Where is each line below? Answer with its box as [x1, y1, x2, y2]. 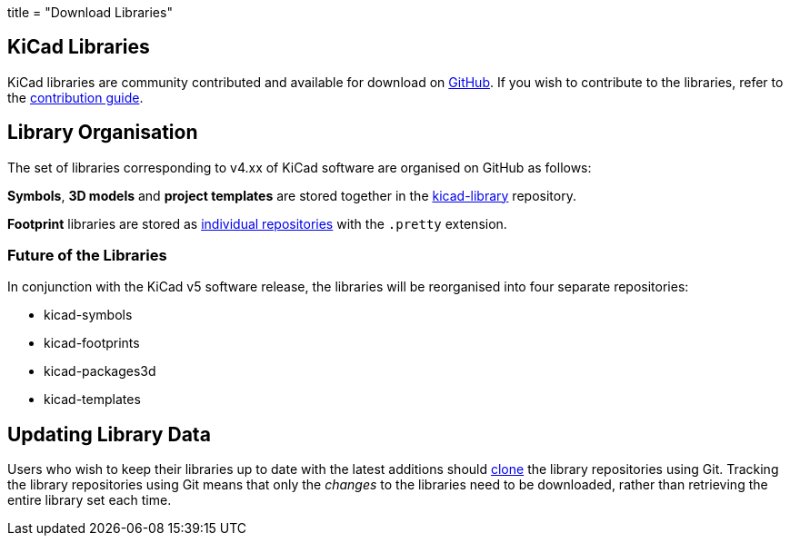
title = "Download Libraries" [7, 5, 173, 20]
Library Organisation [7, 121, 198, 144]
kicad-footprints [44, 335, 140, 351]
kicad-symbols [44, 307, 133, 323]
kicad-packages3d [44, 363, 156, 380]
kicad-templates [44, 391, 141, 408]
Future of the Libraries [7, 246, 167, 265]
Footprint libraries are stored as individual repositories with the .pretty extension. [7, 215, 507, 232]
